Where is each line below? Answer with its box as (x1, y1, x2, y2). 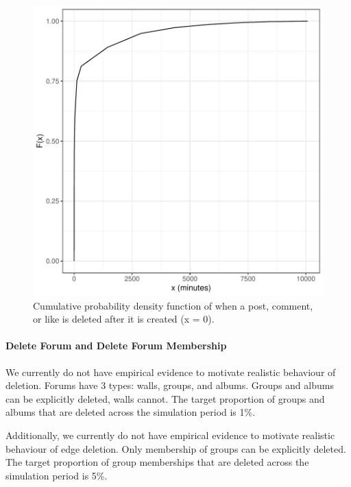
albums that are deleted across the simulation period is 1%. (5, 405, 256, 419)
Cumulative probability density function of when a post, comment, (33, 298, 313, 312)
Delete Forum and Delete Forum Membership (5, 338, 227, 353)
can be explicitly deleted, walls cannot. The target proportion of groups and (5, 391, 325, 405)
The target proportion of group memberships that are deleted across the (5, 455, 309, 469)
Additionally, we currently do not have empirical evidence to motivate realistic (5, 427, 335, 442)
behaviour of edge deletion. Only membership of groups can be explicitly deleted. (5, 441, 346, 455)
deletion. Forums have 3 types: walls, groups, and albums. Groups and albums (5, 378, 334, 392)
